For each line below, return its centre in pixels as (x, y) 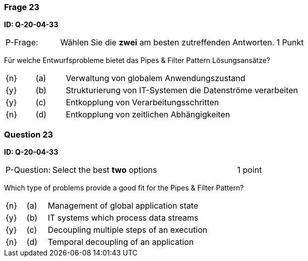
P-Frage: (22, 43)
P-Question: (28, 170)
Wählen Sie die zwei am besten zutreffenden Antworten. (167, 43)
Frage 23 (22, 7)
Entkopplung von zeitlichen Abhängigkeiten (148, 115)
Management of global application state (123, 206)
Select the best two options (105, 170)
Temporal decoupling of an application (121, 242)
